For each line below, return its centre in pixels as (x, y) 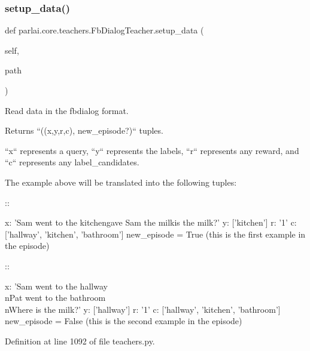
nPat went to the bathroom (55, 298)
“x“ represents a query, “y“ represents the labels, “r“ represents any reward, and (152, 150)
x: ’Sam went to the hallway (56, 286)
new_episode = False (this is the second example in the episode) (124, 321)
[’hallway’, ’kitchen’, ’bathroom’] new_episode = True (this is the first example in (155, 234)
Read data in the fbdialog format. (67, 110)
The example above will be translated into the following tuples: (121, 182)
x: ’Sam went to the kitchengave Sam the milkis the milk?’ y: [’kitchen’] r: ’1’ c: (151, 222)
